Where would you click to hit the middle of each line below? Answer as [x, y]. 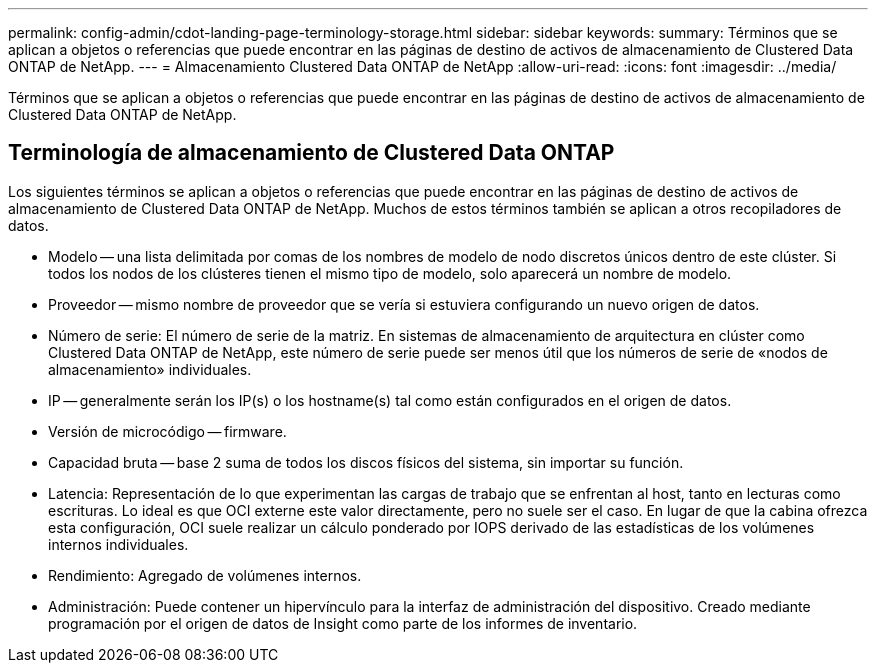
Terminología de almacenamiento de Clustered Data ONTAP [311, 153]
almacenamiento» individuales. [150, 369]
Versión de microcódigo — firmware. [167, 431]
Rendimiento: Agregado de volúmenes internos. [205, 575]
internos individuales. [118, 544]
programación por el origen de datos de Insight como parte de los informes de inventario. [343, 623]
